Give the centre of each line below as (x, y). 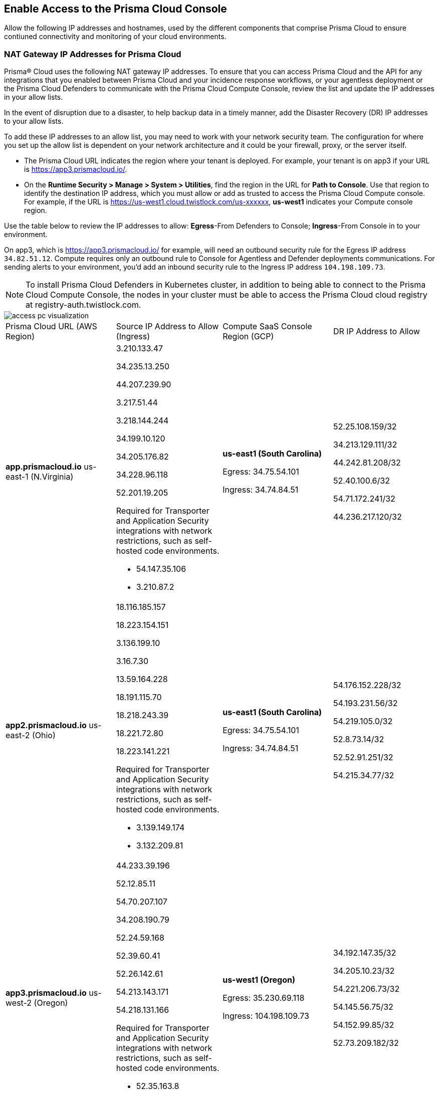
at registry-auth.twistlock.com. (83, 305)
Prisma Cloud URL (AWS (51, 326)
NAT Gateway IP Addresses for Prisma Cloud (93, 54)
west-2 (19, 1003)
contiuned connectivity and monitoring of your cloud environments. (115, 37)
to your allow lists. (34, 121)
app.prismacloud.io (44, 467)
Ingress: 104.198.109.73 (266, 1016)
